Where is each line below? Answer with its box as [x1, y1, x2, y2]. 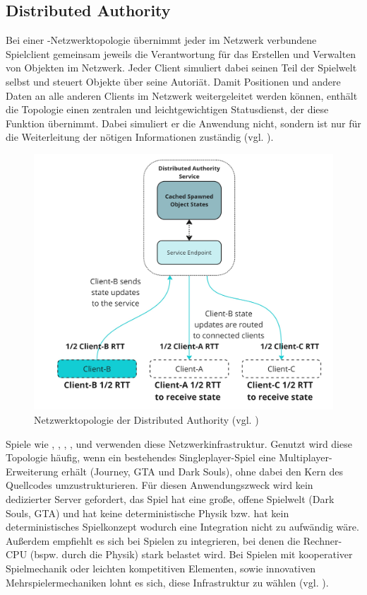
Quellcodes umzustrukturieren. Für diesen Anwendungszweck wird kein [6, 478, 313, 492]
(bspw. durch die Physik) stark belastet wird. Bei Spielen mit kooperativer [30, 547, 353, 562]
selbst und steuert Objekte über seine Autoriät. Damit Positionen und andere [6, 74, 341, 88]
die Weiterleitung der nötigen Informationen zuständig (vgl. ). [6, 129, 274, 144]
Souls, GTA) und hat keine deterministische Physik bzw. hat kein [6, 505, 289, 520]
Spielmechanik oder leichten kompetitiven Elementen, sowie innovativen [6, 560, 315, 575]
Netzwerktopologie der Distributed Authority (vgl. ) [34, 412, 259, 427]
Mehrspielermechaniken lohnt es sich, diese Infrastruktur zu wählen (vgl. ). [6, 574, 329, 589]
